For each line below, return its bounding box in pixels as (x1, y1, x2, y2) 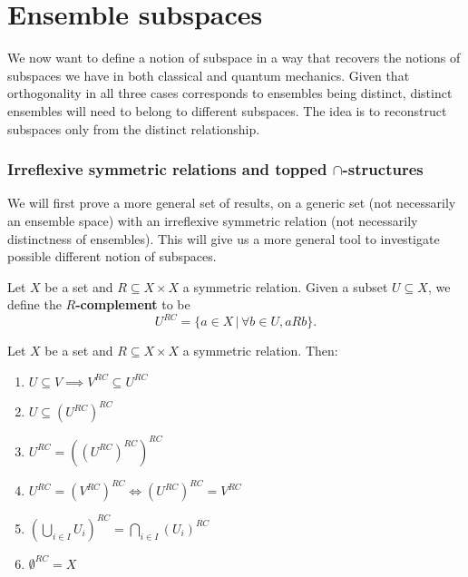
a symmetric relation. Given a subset (182, 277, 388, 296)
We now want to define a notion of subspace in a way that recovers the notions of (7, 48, 461, 67)
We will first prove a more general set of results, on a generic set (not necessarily (7, 193, 456, 212)
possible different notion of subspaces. (7, 247, 217, 266)
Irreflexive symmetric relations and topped (7, 158, 327, 181)
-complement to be (75, 295, 190, 314)
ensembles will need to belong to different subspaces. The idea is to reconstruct (7, 101, 447, 120)
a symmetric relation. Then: (182, 341, 338, 360)
